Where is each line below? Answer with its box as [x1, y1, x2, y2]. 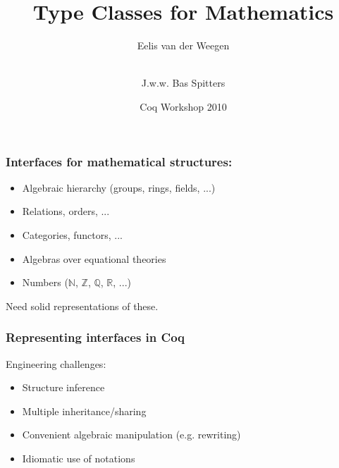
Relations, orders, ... [22, 204, 110, 218]
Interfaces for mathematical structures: [6, 152, 233, 170]
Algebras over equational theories [22, 251, 166, 266]
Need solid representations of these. [6, 298, 159, 313]
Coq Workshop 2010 [140, 99, 227, 113]
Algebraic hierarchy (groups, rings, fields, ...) [22, 180, 216, 195]
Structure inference [22, 380, 105, 395]
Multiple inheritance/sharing [22, 403, 147, 418]
